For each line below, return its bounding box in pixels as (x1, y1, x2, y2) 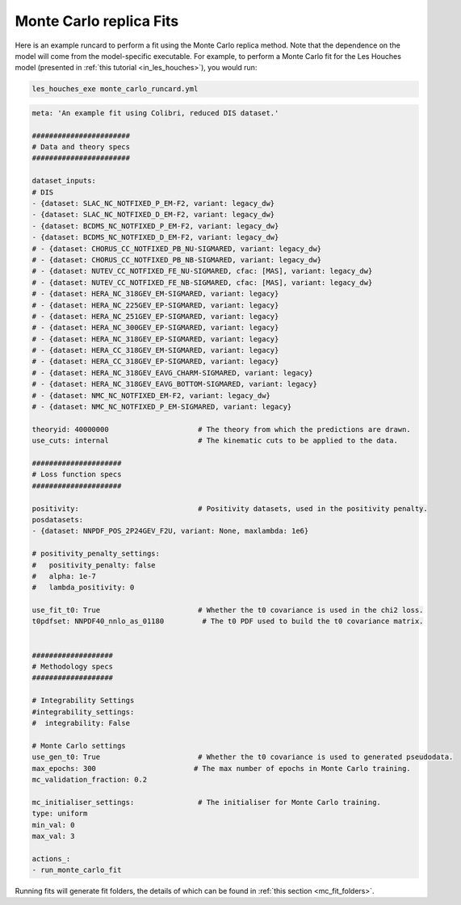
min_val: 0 (31, 820, 75, 829)
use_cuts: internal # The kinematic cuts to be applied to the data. (31, 436, 399, 446)
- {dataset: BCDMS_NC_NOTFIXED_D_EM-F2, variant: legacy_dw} (31, 233, 279, 242)
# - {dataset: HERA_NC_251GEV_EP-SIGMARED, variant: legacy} (31, 312, 279, 321)
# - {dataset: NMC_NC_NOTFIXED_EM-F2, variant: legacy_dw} (31, 391, 270, 400)
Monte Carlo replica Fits (15, 12, 179, 30)
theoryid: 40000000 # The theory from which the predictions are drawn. (31, 425, 411, 434)
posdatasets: (31, 515, 84, 524)
